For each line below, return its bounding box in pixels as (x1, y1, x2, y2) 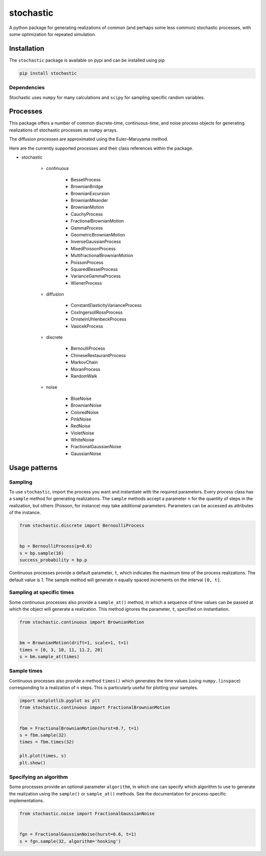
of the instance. (9, 510, 41, 516)
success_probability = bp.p (19, 557, 87, 563)
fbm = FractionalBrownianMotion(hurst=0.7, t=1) (19, 725, 139, 731)
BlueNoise (70, 395, 92, 401)
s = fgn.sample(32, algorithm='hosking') (19, 838, 121, 844)
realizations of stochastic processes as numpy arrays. (9, 127, 118, 133)
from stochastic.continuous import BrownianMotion (19, 620, 145, 625)
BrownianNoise (70, 402, 102, 408)
